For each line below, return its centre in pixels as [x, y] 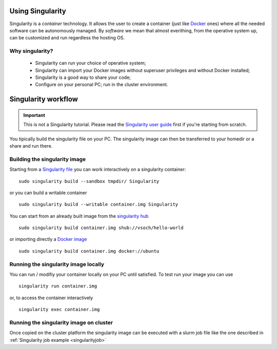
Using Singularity [38, 11]
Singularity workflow [44, 99]
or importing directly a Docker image [48, 239]
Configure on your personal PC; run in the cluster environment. [102, 85]
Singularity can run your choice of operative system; [91, 63]
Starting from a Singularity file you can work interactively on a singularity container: [98, 170]
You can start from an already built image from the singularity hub [79, 216]
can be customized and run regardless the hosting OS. [67, 38]
